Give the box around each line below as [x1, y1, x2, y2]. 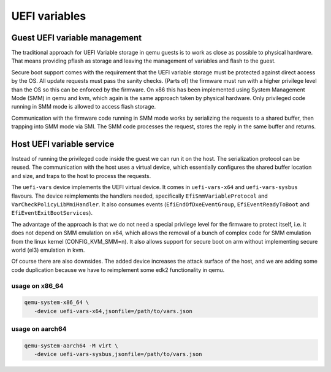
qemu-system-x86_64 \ [24, 299, 89, 306]
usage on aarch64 [11, 325, 67, 333]
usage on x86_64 [11, 281, 64, 290]
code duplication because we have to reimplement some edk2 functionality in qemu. [11, 266, 225, 273]
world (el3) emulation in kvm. [11, 246, 85, 254]
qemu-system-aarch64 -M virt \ [24, 342, 119, 349]
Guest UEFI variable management [11, 33, 142, 43]
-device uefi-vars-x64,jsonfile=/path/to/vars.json [34, 308, 192, 314]
